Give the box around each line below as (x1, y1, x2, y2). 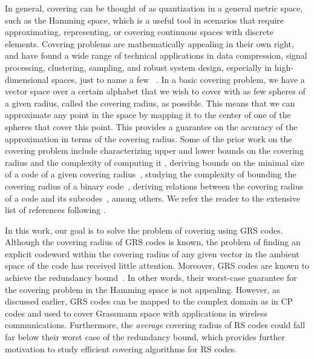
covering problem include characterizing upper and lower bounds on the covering (5, 144, 304, 157)
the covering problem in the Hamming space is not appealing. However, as (5, 283, 280, 295)
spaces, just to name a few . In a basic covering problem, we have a (51, 73, 305, 85)
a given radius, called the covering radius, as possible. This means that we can (5, 96, 295, 109)
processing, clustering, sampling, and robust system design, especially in (5, 61, 272, 73)
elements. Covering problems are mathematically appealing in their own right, (5, 37, 294, 50)
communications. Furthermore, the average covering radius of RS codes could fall (5, 318, 306, 331)
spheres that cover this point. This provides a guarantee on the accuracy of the (5, 120, 298, 133)
